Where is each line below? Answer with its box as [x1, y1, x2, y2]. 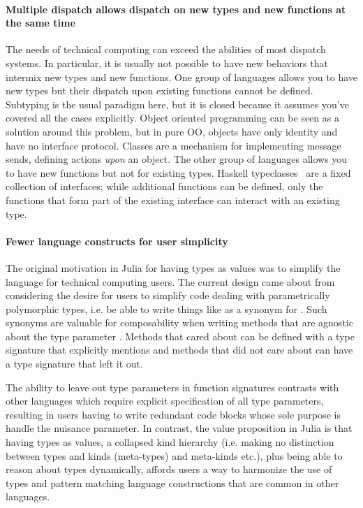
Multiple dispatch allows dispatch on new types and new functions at [6, 1, 346, 16]
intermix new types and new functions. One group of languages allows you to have [6, 69, 357, 84]
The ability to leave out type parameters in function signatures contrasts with [6, 379, 339, 394]
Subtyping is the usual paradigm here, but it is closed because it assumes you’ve [6, 96, 349, 111]
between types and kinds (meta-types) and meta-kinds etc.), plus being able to [6, 448, 343, 463]
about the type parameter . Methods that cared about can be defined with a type [6, 328, 355, 343]
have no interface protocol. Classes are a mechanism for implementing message [6, 138, 341, 152]
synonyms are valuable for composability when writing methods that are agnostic [6, 315, 353, 330]
